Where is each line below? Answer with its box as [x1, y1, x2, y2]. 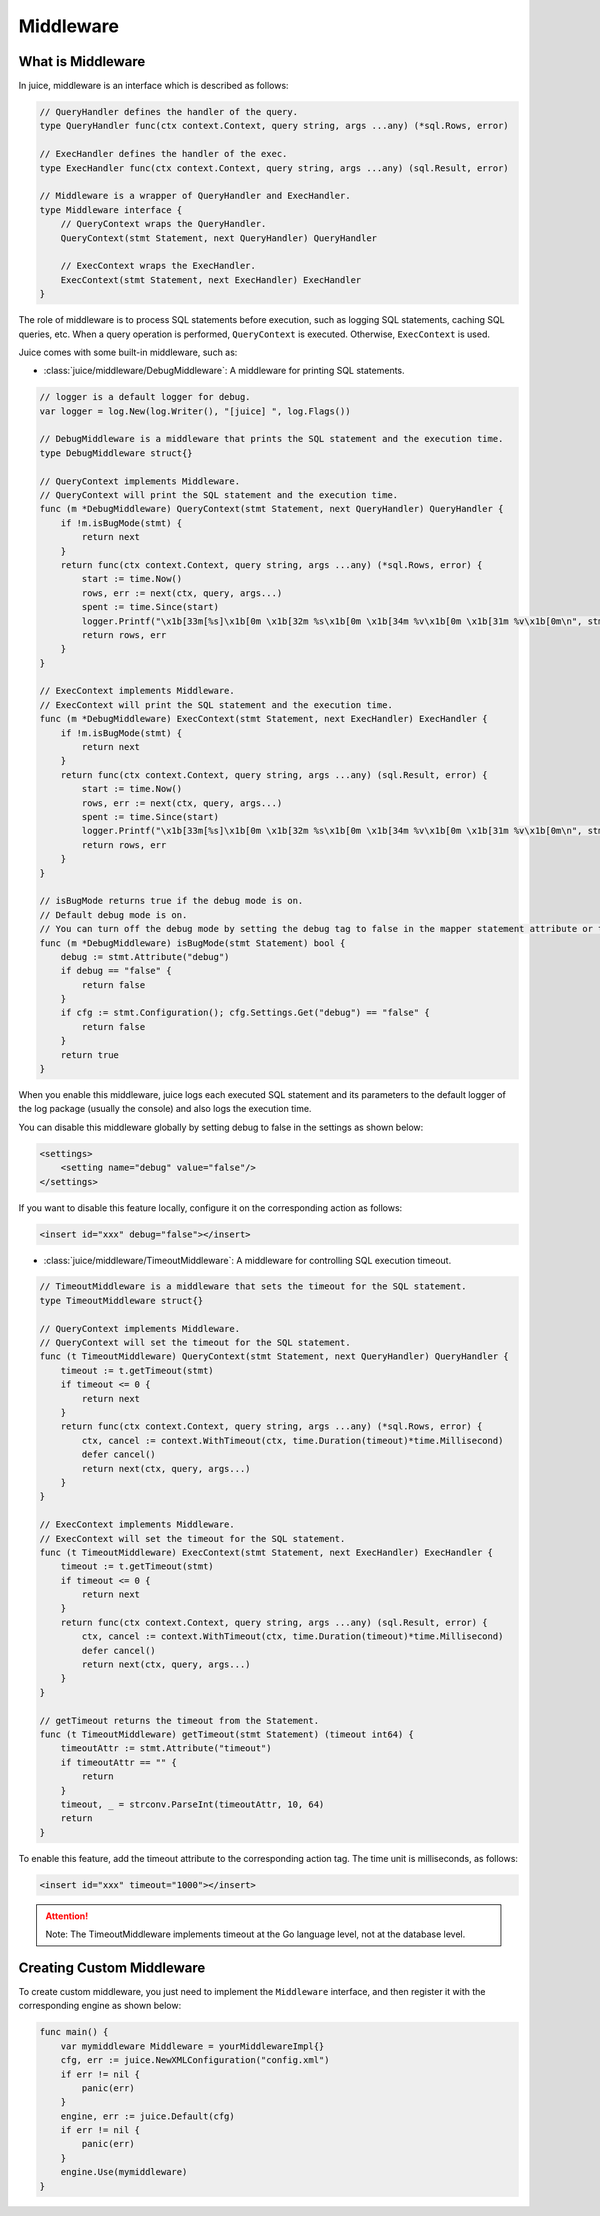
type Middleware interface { [39, 204, 183, 215]
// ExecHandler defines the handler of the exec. [39, 148, 288, 160]
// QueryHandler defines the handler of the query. [39, 106, 299, 118]
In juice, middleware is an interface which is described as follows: [18, 80, 289, 92]
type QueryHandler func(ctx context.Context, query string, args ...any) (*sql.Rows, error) [39, 120, 509, 132]
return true [60, 1049, 120, 1060]
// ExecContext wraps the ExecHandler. [60, 260, 257, 272]
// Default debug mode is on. [39, 909, 188, 920]
